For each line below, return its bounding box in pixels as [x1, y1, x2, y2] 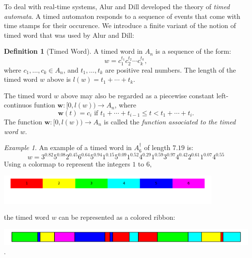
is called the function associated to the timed [104, 116, 236, 126]
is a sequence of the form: [155, 46, 231, 56]
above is [47, 74, 71, 84]
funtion [34, 100, 55, 110]
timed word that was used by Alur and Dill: [4, 30, 134, 40]
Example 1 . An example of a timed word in [4, 142, 132, 152]
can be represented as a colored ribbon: [59, 212, 175, 222]
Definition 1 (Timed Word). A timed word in [4, 46, 143, 56]
